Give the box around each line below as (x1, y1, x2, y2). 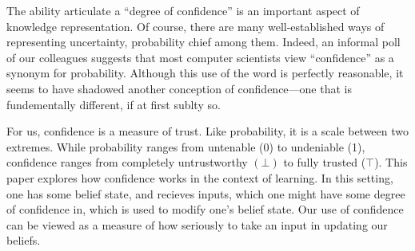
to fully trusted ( (283, 154, 366, 171)
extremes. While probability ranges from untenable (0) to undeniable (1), (6, 138, 365, 155)
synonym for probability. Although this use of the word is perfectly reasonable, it (6, 65, 404, 81)
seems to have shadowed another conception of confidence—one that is (6, 80, 352, 96)
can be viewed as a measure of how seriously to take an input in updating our (6, 216, 388, 233)
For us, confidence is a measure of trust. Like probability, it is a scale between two (6, 123, 409, 139)
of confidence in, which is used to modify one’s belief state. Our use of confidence (6, 201, 404, 218)
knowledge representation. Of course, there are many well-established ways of (6, 18, 385, 34)
